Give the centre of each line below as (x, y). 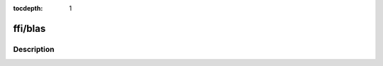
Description (34, 49)
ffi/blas (29, 28)
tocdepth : (28, 8)
